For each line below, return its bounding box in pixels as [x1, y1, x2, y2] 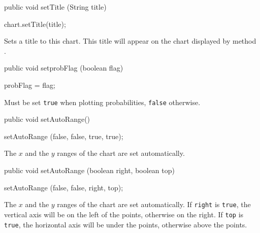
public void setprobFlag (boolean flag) [4, 62, 123, 73]
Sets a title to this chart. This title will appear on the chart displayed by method [4, 36, 256, 46]
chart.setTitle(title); [4, 18, 66, 29]
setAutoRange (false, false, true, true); [4, 130, 123, 141]
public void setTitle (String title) [4, 2, 107, 12]
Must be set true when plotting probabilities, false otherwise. [4, 96, 201, 107]
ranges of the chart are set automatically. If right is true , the [57, 199, 251, 210]
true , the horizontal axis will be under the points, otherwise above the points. [4, 219, 247, 229]
